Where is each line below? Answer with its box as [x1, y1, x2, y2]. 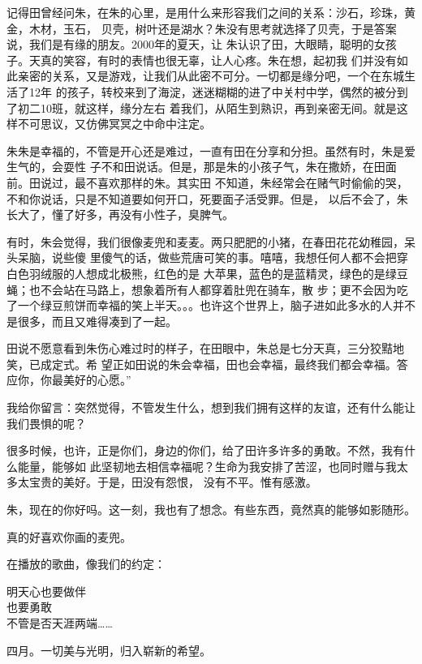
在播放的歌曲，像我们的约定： [6, 555, 166, 572]
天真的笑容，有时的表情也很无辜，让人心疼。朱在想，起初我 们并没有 [28, 51, 397, 68]
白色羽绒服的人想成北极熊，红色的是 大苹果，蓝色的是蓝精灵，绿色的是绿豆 [6, 264, 408, 281]
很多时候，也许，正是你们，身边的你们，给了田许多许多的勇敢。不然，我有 [6, 442, 404, 459]
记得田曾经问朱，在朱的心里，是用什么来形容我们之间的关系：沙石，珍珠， [6, 4, 404, 20]
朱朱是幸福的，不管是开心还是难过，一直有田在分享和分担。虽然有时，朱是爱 [6, 142, 416, 159]
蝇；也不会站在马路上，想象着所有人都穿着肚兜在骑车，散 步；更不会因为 [6, 281, 397, 298]
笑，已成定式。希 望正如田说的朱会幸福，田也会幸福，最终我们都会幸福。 [6, 355, 397, 372]
